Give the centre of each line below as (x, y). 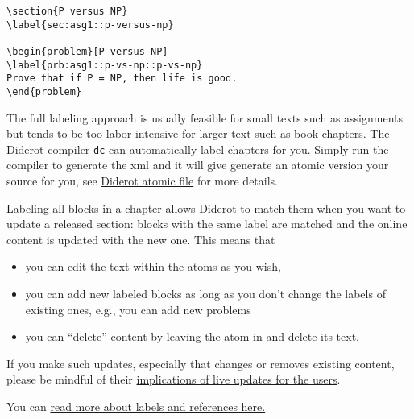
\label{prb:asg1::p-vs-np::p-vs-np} (105, 65)
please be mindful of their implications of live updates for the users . (174, 379)
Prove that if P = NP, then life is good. (122, 79)
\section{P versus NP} (67, 11)
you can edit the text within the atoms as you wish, (153, 266)
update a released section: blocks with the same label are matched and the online (207, 224)
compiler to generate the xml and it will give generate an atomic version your (198, 165)
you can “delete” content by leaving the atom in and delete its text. (192, 336)
